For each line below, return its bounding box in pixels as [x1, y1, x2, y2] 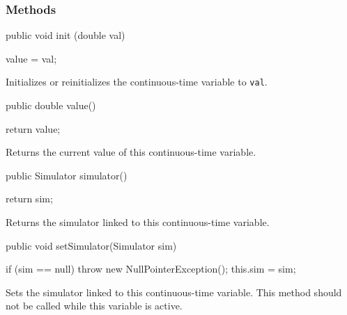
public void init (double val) [6, 28, 125, 42]
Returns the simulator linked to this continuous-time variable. [6, 215, 270, 229]
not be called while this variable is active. [6, 298, 183, 313]
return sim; [6, 191, 53, 206]
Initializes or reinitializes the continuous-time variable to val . [6, 74, 268, 89]
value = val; [6, 51, 57, 65]
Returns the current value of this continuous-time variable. [6, 145, 256, 159]
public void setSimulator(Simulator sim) [6, 238, 177, 252]
